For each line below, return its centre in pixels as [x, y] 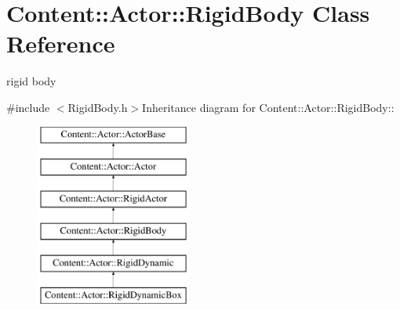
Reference [61, 43]
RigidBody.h [98, 107]
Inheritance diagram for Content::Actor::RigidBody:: [268, 107]
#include [28, 107]
